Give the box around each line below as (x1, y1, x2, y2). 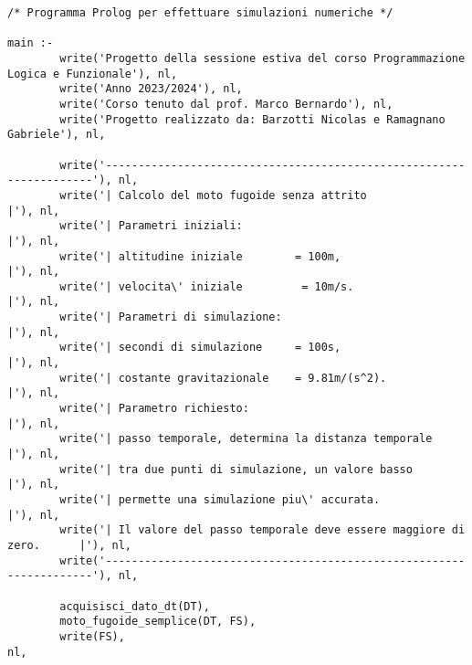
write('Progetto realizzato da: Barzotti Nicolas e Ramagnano (59, 112, 446, 126)
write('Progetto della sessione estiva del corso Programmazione (59, 51, 466, 65)
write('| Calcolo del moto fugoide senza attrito (59, 188, 367, 202)
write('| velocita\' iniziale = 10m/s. (59, 280, 354, 293)
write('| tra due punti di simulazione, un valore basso (59, 462, 413, 476)
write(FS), (59, 629, 125, 643)
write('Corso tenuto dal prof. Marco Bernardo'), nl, (59, 97, 393, 111)
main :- (7, 37, 54, 50)
